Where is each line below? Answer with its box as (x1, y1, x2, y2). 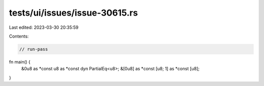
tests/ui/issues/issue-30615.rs (9, 7, 138, 18)
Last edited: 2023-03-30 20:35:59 (9, 24, 79, 30)
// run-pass (19, 46, 48, 52)
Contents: (9, 33, 29, 39)
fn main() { (9, 59, 31, 64)
